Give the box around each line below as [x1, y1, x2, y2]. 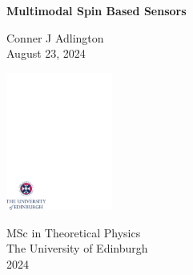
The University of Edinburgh [6, 240, 148, 257]
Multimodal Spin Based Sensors [6, 2, 187, 18]
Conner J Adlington [6, 29, 104, 46]
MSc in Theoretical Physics [6, 224, 141, 241]
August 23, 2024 [6, 45, 86, 62]
